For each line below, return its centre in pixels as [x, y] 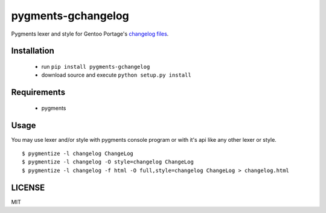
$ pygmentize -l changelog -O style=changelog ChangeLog [108, 162]
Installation [33, 51]
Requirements [38, 93]
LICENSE [28, 187]
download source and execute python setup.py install [116, 75]
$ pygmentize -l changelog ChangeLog [78, 154]
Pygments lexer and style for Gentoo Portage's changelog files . [90, 34]
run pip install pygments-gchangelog [96, 66]
